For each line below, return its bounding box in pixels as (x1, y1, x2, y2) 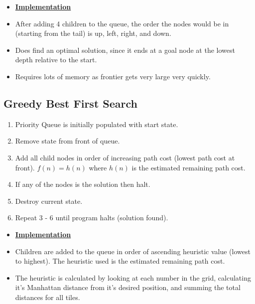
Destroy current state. (15, 195, 83, 206)
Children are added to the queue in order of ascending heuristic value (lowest (15, 246, 251, 256)
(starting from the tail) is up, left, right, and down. (15, 28, 171, 38)
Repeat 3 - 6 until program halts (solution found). (15, 212, 168, 223)
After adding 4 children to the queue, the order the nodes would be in (15, 18, 229, 28)
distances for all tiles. (15, 292, 80, 302)
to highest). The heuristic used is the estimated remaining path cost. (15, 256, 225, 266)
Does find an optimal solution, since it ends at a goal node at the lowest (15, 44, 235, 55)
